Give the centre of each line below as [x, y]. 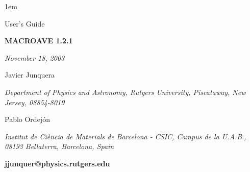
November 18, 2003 [35, 57]
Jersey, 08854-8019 [35, 102]
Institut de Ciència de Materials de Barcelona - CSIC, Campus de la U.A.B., [126, 136]
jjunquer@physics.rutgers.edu [57, 163]
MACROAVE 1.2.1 [39, 41]
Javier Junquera [30, 75]
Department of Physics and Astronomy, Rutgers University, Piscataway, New [125, 92]
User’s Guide [25, 23]
